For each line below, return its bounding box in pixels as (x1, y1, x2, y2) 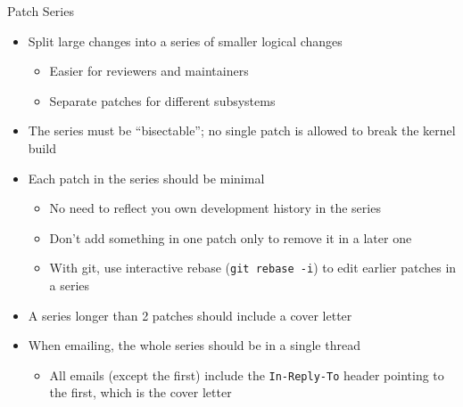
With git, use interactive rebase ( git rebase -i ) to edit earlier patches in (49, 258, 457, 277)
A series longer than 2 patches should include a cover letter (28, 305, 352, 324)
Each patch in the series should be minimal (28, 168, 265, 187)
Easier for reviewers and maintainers (49, 61, 249, 80)
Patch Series (7, 2, 74, 20)
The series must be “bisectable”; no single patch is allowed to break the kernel (28, 121, 456, 140)
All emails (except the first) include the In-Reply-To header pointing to (49, 365, 444, 384)
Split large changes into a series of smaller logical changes (28, 31, 343, 50)
